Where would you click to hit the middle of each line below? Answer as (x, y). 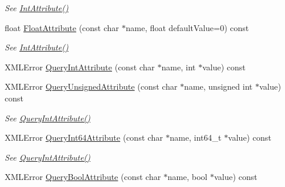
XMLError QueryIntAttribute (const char (80, 67)
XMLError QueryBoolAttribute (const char (83, 177)
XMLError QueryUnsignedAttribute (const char (91, 86)
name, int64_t (196, 137)
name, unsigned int (218, 86)
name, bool (187, 177)
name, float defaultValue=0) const (187, 27)
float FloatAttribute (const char (62, 27)
